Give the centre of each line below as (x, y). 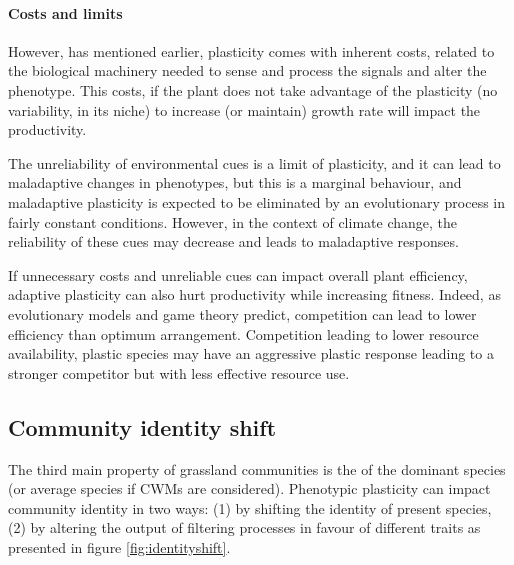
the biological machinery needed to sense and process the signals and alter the (247, 70)
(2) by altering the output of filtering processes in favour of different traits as (244, 527)
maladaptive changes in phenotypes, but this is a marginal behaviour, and (235, 182)
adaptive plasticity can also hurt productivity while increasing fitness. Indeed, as (254, 294)
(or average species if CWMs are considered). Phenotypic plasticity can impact (249, 488)
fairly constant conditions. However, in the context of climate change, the (232, 221)
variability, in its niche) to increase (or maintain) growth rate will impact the (244, 109)
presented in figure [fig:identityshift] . (119, 546)
